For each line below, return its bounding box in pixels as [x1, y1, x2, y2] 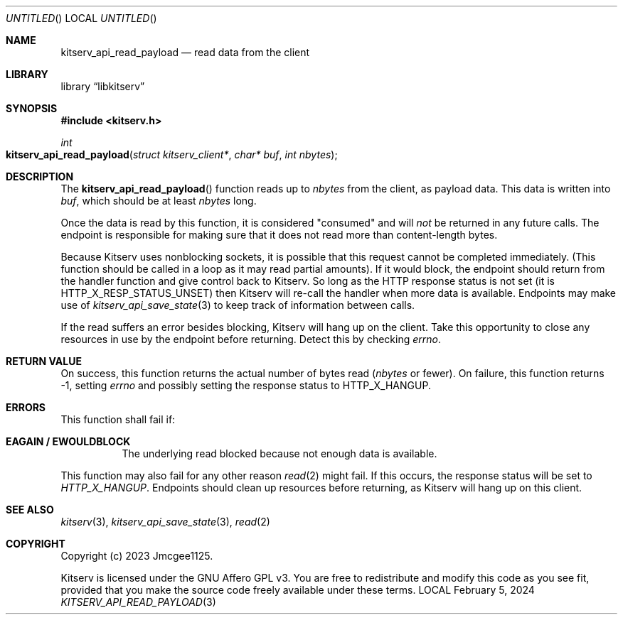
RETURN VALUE [6, 355, 82, 367]
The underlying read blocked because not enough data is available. [122, 447, 437, 459]
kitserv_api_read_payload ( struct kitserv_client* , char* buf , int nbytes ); [6, 148, 338, 161]
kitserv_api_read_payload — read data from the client [60, 46, 310, 58]
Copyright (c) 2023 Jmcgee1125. [60, 550, 213, 562]
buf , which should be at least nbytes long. [60, 195, 257, 207]
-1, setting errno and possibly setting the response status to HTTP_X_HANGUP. [60, 379, 431, 391]
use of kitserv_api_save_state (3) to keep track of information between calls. [60, 299, 415, 311]
